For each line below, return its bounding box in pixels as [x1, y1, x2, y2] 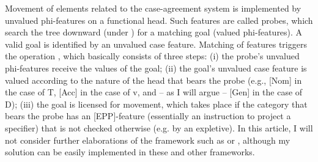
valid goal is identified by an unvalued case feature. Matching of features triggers [5, 37, 307, 50]
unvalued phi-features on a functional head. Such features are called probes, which [5, 13, 313, 26]
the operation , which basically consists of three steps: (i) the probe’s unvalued [5, 50, 300, 62]
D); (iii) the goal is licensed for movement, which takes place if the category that [5, 97, 308, 110]
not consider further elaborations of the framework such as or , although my [5, 133, 290, 146]
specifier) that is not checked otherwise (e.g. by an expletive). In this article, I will [5, 121, 313, 134]
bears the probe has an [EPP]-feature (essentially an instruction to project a [5, 109, 291, 122]
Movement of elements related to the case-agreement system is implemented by [5, 2, 301, 14]
